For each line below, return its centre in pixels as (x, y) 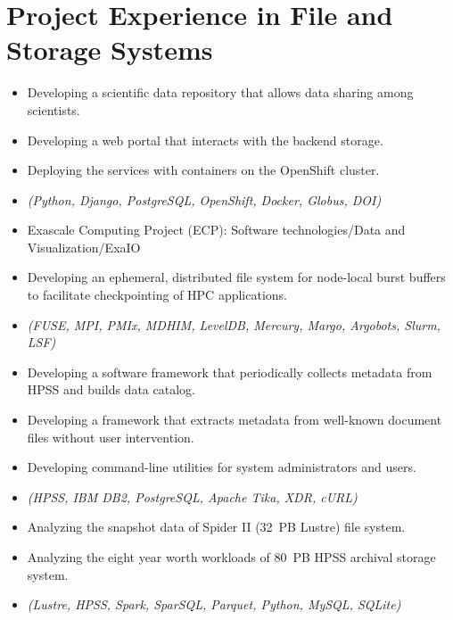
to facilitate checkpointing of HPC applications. (157, 295)
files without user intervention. (111, 437)
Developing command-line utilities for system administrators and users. (222, 467)
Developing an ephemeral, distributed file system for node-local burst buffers (236, 277)
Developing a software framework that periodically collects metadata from (230, 372)
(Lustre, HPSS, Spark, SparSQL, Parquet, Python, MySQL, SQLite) (214, 604)
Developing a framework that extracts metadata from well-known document (235, 420)
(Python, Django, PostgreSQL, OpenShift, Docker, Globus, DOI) (204, 199)
